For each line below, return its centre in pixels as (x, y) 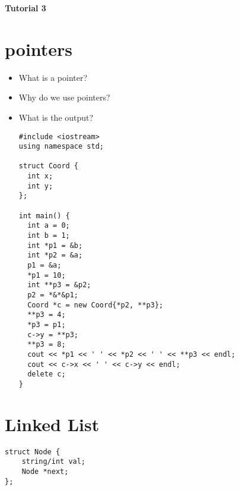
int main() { (44, 216)
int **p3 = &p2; (59, 285)
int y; (40, 186)
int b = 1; (49, 236)
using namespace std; (61, 147)
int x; (40, 176)
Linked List (52, 424)
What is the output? (56, 117)
